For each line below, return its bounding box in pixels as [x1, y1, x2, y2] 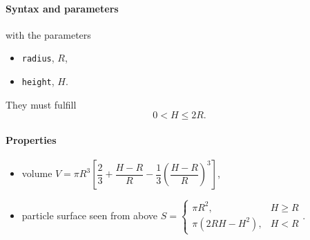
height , [21, 74, 55, 89]
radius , [21, 50, 55, 65]
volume [21, 166, 52, 181]
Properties [6, 132, 57, 147]
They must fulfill [6, 97, 77, 111]
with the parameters [6, 27, 91, 41]
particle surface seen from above [21, 207, 158, 222]
